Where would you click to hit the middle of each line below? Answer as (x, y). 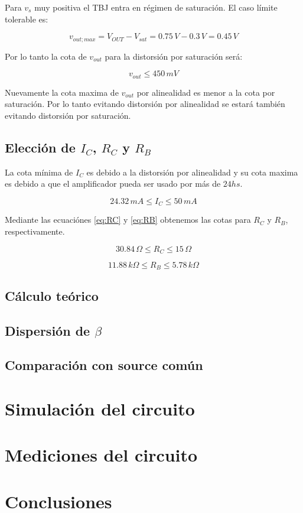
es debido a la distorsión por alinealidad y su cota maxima (192, 172)
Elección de (40, 147)
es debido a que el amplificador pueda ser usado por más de (113, 184)
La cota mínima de (39, 172)
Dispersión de (48, 330)
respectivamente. (35, 231)
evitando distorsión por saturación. (68, 115)
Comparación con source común (104, 365)
